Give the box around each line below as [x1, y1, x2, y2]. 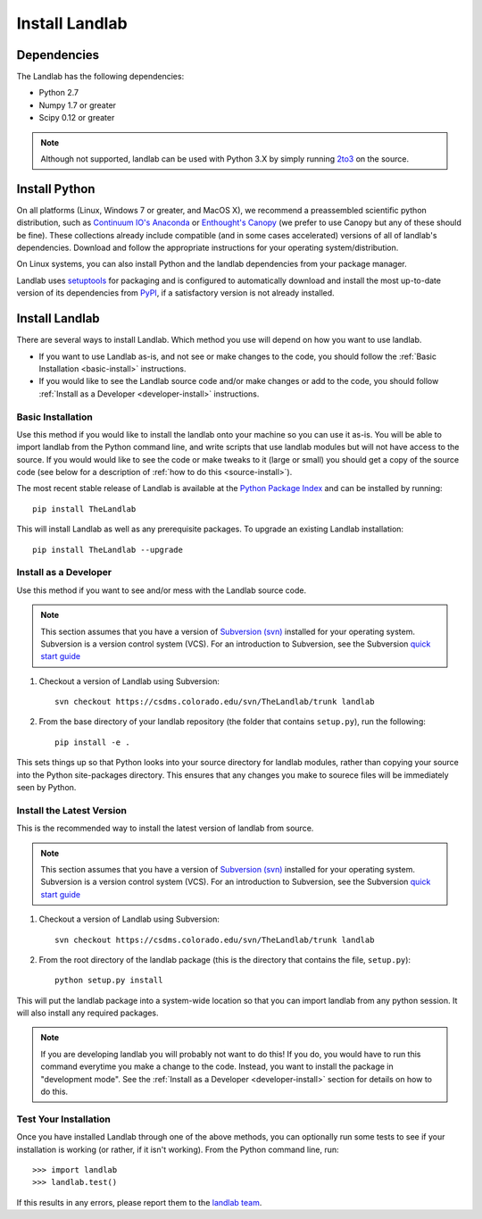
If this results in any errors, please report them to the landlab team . [16, 1197, 262, 1207]
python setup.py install [54, 975, 163, 986]
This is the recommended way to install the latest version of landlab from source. [16, 822, 314, 834]
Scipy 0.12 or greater [38, 113, 115, 123]
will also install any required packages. [16, 1007, 159, 1018]
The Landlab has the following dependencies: [16, 71, 185, 82]
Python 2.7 [38, 88, 79, 98]
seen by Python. [16, 782, 77, 793]
